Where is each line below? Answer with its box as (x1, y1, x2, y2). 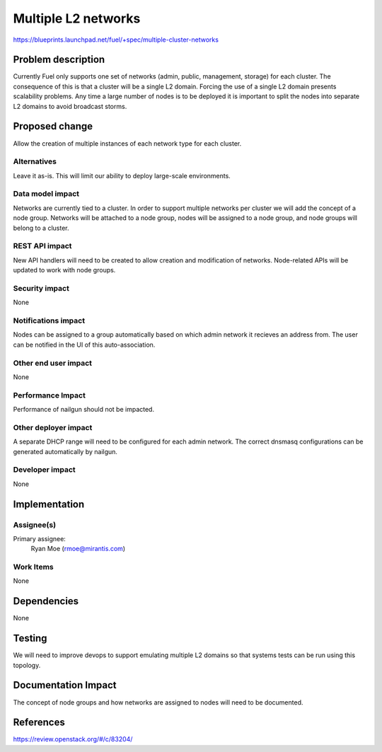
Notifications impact (13, 316, 85, 325)
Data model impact (13, 189, 80, 199)
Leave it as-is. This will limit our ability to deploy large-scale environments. (13, 171, 231, 180)
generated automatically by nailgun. (13, 447, 118, 456)
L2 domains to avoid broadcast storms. (13, 102, 127, 110)
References (13, 717, 65, 729)
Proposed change (13, 120, 93, 132)
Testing (13, 632, 47, 644)
